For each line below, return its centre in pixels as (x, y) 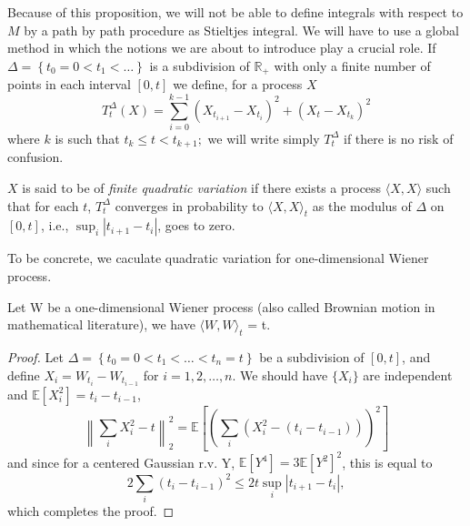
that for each (43, 205)
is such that (87, 138)
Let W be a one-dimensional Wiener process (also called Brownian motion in (221, 306)
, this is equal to (387, 462)
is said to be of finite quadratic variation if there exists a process (202, 187)
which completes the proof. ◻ (91, 510)
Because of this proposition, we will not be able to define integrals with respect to (235, 12)
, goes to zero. (196, 225)
